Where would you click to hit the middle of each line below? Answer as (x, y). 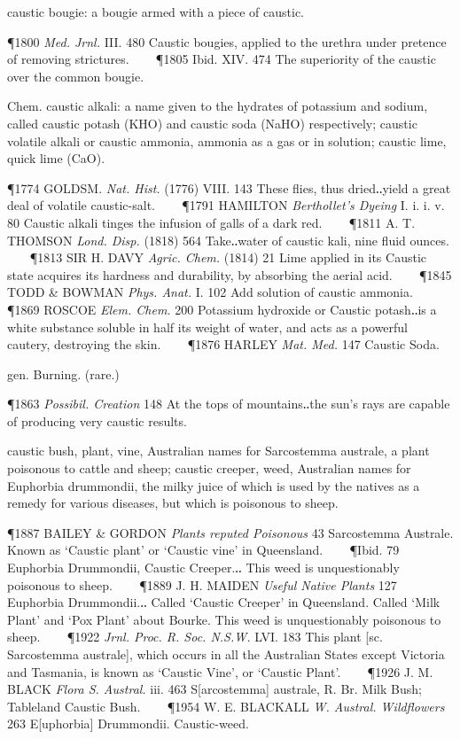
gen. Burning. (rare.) (63, 373)
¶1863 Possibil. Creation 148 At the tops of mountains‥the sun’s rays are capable (229, 404)
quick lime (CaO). (56, 158)
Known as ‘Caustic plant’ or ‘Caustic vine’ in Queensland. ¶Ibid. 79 (203, 550)
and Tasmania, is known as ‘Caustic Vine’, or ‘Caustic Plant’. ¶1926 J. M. (220, 671)
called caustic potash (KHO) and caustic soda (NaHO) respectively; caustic (212, 123)
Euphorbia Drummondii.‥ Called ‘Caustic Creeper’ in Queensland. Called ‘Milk (224, 602)
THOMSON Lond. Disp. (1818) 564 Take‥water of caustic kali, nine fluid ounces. (228, 240)
